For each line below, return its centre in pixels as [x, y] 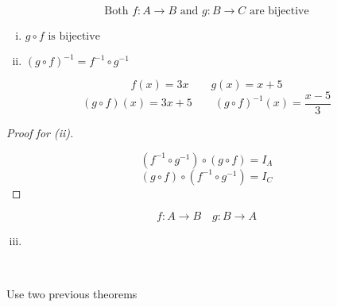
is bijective [74, 36]
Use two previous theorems [72, 294]
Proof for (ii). [40, 133]
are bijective [279, 11]
